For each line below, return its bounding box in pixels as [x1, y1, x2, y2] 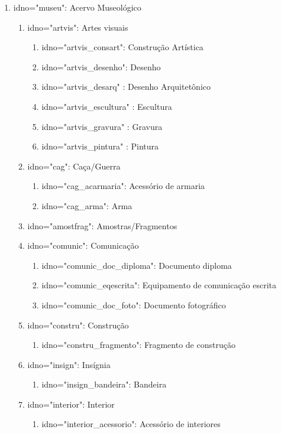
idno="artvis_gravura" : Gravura [41, 120, 163, 132]
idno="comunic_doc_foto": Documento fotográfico [41, 298, 226, 311]
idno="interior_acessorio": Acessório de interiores [41, 418, 221, 430]
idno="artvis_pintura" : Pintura [41, 140, 159, 152]
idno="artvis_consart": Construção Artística [41, 41, 204, 53]
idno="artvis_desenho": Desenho [41, 60, 161, 73]
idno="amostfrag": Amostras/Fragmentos [27, 219, 177, 232]
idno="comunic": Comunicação [27, 239, 139, 252]
